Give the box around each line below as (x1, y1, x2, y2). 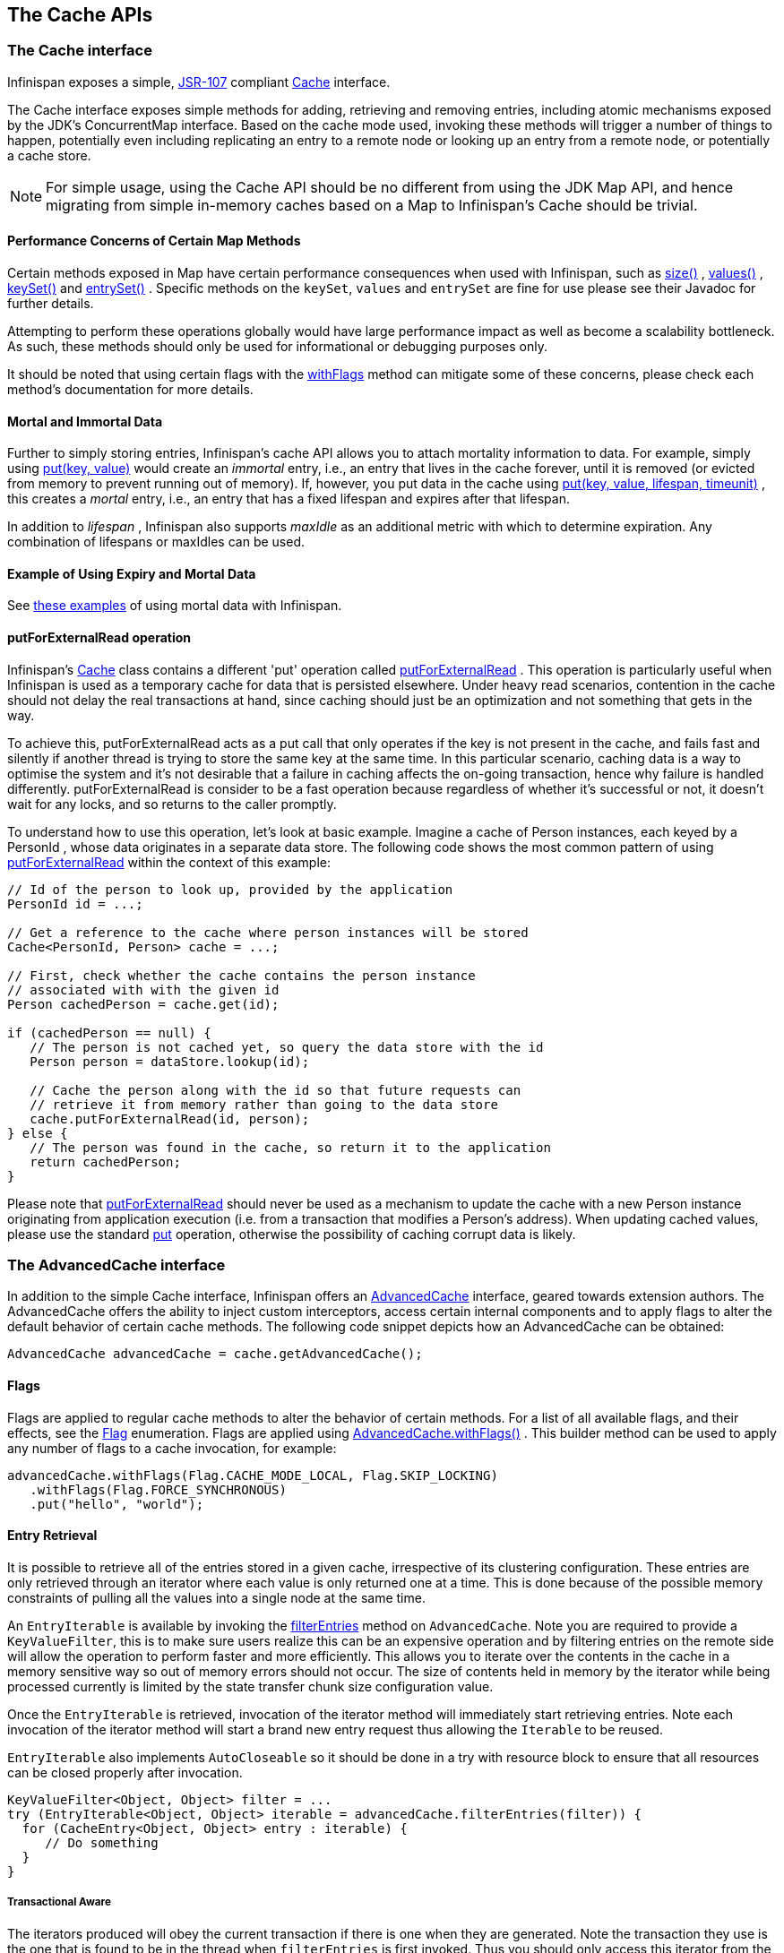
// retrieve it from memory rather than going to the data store (30, 1097, 498, 1112)
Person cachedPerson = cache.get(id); (7, 996, 280, 1011)
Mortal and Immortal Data (7, 413, 163, 429)
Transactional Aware (7, 1896, 111, 1909)
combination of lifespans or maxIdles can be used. (7, 534, 306, 550)
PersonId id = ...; (7, 896, 143, 911)
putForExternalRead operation (7, 630, 191, 646)
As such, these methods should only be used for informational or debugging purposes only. (7, 339, 547, 355)
